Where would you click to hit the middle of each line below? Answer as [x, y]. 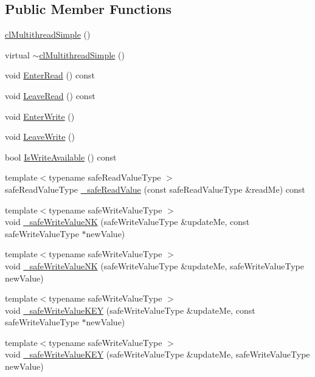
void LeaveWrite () [40, 137]
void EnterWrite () [40, 116]
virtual [17, 54]
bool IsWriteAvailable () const [61, 157]
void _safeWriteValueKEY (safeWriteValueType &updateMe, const [130, 310]
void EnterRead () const [50, 75]
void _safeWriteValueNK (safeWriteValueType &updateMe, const [127, 222]
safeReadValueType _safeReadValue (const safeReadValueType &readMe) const [155, 189]
